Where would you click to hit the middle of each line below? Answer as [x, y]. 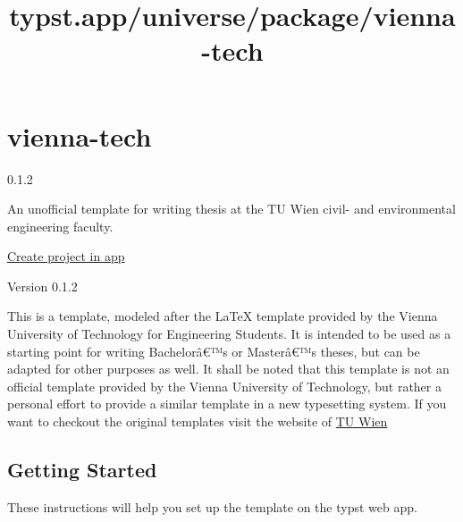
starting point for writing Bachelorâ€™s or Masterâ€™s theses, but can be [214, 351]
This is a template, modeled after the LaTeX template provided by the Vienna [223, 316]
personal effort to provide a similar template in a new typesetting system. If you [227, 404]
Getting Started [82, 470]
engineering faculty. [60, 226]
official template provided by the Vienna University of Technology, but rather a [224, 386]
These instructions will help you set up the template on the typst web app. [212, 506]
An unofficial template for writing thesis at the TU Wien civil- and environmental [231, 209]
